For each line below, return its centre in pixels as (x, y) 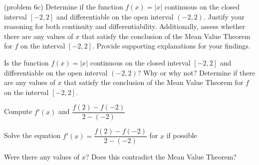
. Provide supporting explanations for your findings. (171, 46)
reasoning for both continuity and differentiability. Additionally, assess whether (125, 26)
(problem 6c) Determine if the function (64, 6)
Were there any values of (42, 157)
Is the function (26, 62)
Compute (18, 111)
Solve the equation (32, 135)
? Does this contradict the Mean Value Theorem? (161, 157)
